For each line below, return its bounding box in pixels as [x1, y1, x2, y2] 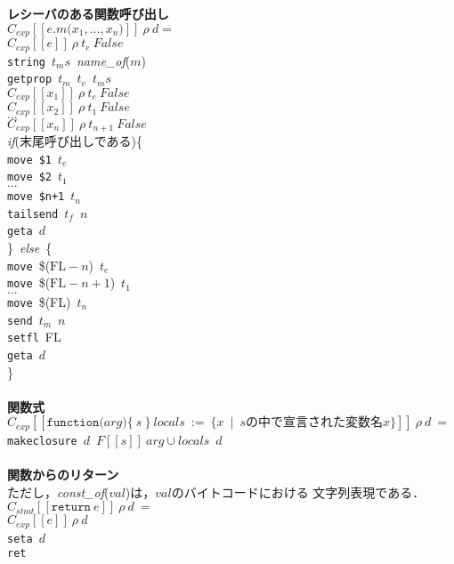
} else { [7, 238, 53, 257]
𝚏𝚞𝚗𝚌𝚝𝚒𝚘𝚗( [46, 416, 104, 430]
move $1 [7, 153, 52, 166]
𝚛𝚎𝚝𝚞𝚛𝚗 [51, 501, 91, 514]
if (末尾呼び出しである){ [7, 132, 142, 150]
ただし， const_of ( [7, 482, 109, 501]
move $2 [7, 171, 52, 184]
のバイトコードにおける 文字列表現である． [171, 482, 426, 501]
